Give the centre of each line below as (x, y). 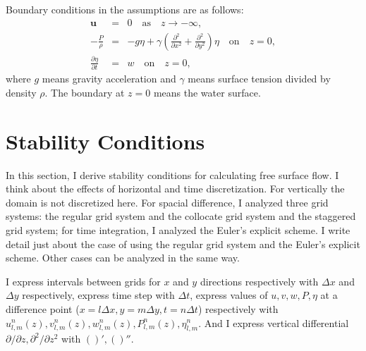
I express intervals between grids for (83, 281)
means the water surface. (207, 92)
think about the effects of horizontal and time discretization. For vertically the (175, 189)
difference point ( (43, 308)
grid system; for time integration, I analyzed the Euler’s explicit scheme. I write (178, 230)
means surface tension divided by (259, 79)
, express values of (229, 295)
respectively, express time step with (98, 295)
